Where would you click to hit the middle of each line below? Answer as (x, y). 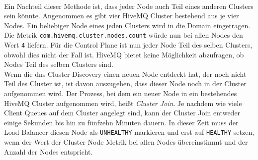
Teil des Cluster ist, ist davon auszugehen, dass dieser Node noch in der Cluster (125, 83)
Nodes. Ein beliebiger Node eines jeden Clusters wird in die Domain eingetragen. (127, 25)
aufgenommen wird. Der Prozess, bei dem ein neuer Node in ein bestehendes (121, 93)
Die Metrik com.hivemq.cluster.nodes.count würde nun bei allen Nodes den (124, 35)
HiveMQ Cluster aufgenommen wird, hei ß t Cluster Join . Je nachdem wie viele (123, 103)
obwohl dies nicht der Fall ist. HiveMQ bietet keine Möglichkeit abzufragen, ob (124, 54)
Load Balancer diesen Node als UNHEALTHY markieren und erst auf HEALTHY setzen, (129, 132)
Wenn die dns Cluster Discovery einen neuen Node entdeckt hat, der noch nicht (125, 74)
